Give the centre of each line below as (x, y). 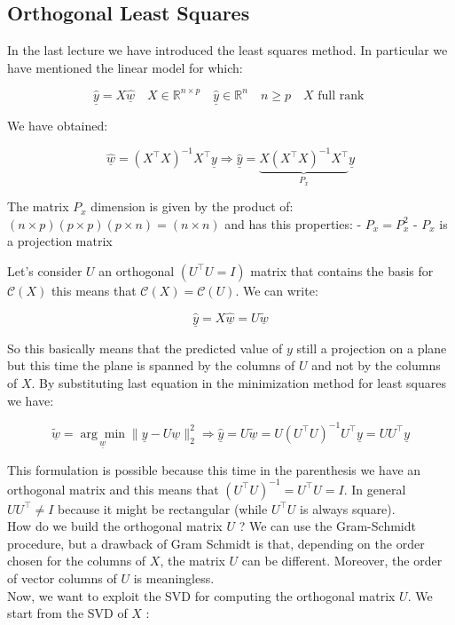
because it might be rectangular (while (163, 508)
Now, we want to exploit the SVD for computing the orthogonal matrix (201, 595)
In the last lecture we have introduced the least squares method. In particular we (227, 50)
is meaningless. (174, 578)
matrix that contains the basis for (342, 270)
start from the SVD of (67, 613)
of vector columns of (62, 578)
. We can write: (277, 290)
